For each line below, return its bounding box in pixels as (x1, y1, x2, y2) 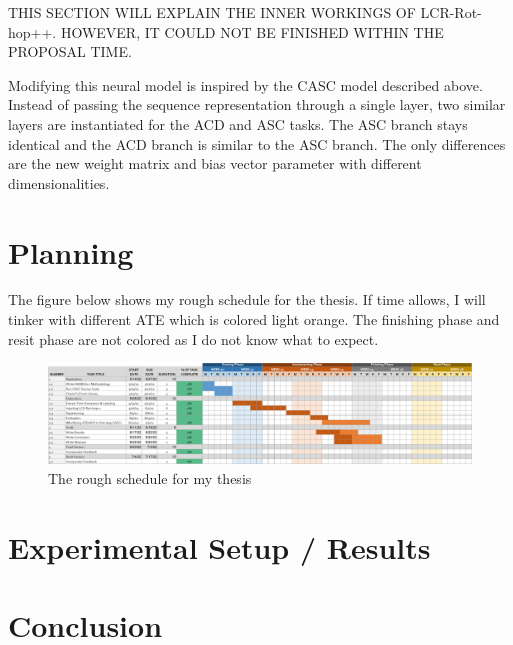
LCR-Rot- (420, 2, 482, 22)
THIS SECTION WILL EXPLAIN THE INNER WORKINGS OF (8, 2, 416, 22)
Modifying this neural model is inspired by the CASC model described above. (8, 74, 483, 95)
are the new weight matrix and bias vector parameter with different (8, 153, 422, 174)
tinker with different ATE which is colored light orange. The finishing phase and (8, 309, 500, 330)
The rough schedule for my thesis (48, 467, 252, 488)
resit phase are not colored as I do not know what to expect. (8, 328, 379, 349)
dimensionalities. (8, 172, 110, 193)
